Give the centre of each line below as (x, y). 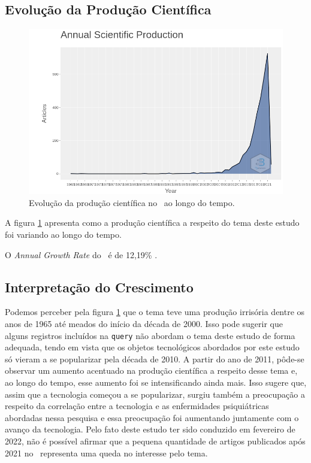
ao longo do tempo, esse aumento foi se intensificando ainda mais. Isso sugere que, (156, 382)
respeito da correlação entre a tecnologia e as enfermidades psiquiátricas (137, 406)
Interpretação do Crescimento (99, 287)
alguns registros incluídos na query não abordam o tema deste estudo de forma (150, 335)
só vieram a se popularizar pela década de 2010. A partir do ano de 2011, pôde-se (155, 358)
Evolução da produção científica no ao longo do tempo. (132, 202)
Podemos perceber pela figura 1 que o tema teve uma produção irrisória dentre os (155, 312)
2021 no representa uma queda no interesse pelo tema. (106, 453)
